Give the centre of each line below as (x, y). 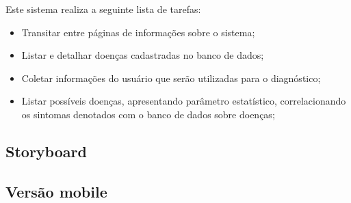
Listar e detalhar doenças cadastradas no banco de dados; (143, 55)
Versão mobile (56, 191)
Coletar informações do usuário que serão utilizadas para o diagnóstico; (171, 78)
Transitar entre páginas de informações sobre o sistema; (138, 32)
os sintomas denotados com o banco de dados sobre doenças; (148, 114)
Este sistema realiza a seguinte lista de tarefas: (103, 9)
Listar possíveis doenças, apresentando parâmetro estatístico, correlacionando (184, 101)
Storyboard (46, 151)
